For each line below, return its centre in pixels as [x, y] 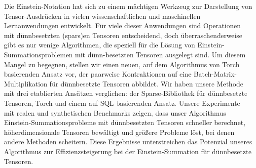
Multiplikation [26, 83]
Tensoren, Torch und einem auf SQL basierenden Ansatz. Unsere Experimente [122, 103]
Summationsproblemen [38, 54]
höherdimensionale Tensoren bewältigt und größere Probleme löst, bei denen [119, 132]
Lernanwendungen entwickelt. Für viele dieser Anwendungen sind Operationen [122, 25]
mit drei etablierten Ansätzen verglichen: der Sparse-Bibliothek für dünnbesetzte [126, 93]
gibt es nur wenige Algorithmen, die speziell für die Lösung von [100, 45]
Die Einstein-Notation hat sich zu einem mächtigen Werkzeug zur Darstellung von [128, 6]
